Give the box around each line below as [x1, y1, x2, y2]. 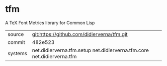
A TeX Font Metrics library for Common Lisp [5, 20, 95, 26]
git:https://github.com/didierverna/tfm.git [32, 31, 128, 37]
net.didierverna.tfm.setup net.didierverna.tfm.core [32, 47, 149, 54]
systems [7, 50, 27, 57]
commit [7, 38, 25, 45]
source [7, 31, 24, 37]
